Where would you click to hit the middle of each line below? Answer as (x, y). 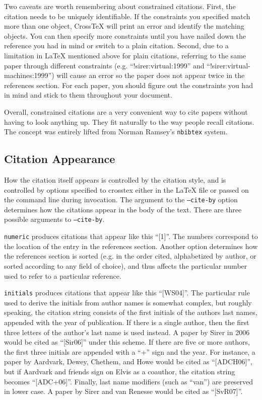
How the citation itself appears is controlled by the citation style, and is (115, 179)
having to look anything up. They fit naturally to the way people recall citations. (129, 122)
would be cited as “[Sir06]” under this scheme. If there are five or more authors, (127, 342)
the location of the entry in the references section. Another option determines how (131, 246)
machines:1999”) (29, 75)
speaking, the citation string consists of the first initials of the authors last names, (131, 312)
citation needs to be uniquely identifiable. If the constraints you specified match (127, 16)
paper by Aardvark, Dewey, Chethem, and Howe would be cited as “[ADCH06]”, (128, 362)
